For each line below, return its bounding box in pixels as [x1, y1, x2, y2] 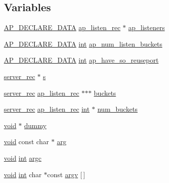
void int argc [4, 152, 42, 163]
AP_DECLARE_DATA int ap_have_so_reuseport [4, 55, 159, 65]
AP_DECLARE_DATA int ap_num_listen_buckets [4, 38, 163, 49]
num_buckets [97, 104, 138, 114]
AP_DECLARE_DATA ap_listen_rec [4, 22, 121, 33]
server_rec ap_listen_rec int [4, 104, 90, 114]
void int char [4, 169, 42, 179]
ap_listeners [128, 22, 165, 33]
